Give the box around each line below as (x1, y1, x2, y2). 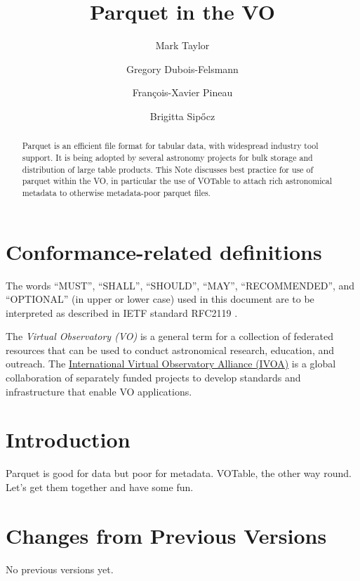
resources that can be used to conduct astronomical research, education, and (6, 342, 335, 357)
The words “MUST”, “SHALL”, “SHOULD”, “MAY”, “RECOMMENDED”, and (6, 278, 355, 292)
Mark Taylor (155, 38, 210, 53)
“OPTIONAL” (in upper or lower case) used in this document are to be (6, 292, 314, 306)
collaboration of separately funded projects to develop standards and (6, 370, 301, 385)
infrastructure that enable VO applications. (6, 384, 192, 398)
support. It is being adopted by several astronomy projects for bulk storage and (22, 151, 313, 163)
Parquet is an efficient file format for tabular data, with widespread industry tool (22, 140, 319, 152)
